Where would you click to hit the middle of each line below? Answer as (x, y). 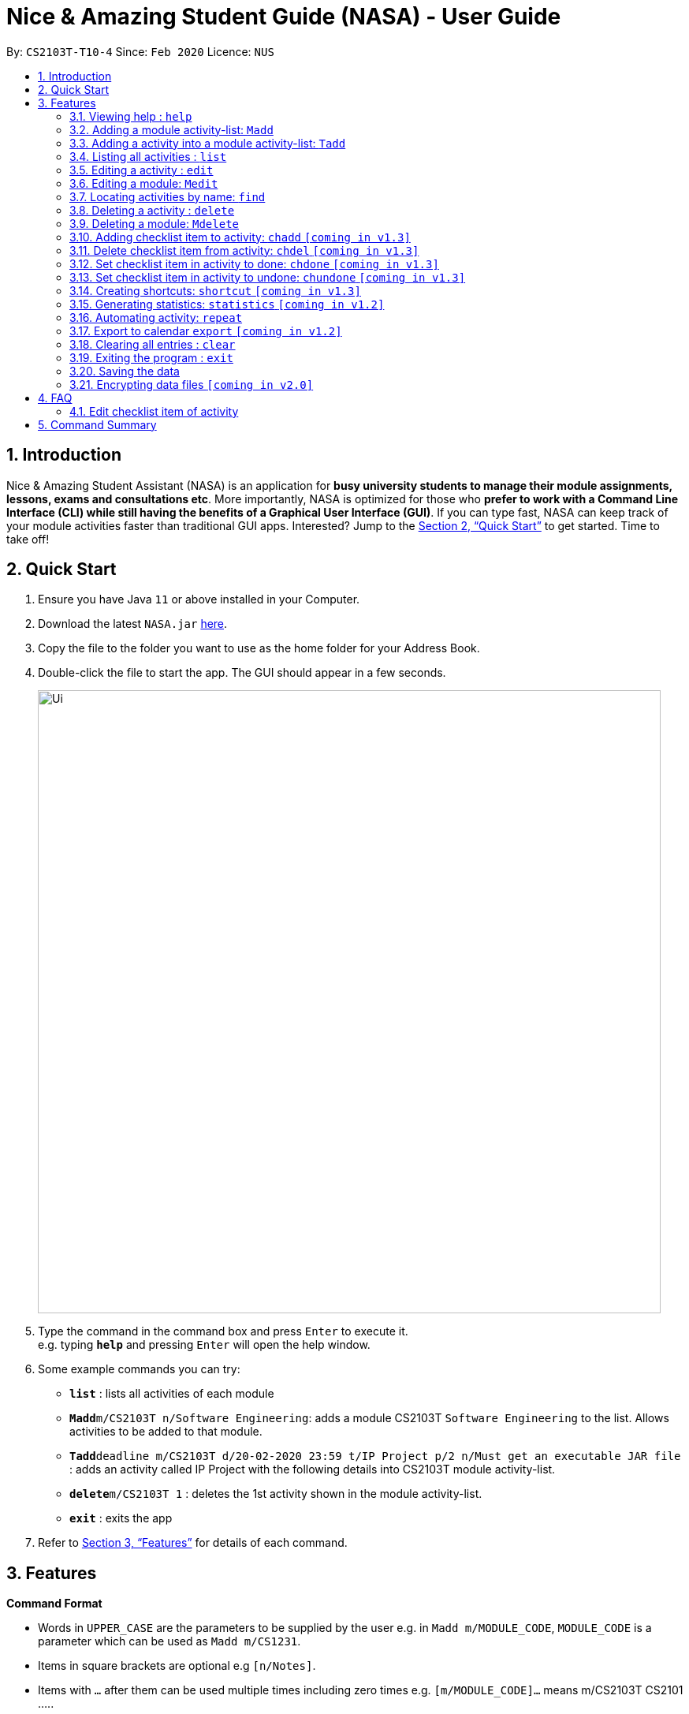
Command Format (54, 1604)
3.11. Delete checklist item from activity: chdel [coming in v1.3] (244, 250)
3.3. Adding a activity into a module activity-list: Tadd (208, 143)
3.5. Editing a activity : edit (142, 170)
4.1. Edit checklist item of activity (154, 411)
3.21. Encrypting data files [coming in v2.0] (192, 384)
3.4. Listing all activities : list (148, 156)
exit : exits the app (121, 1518)
